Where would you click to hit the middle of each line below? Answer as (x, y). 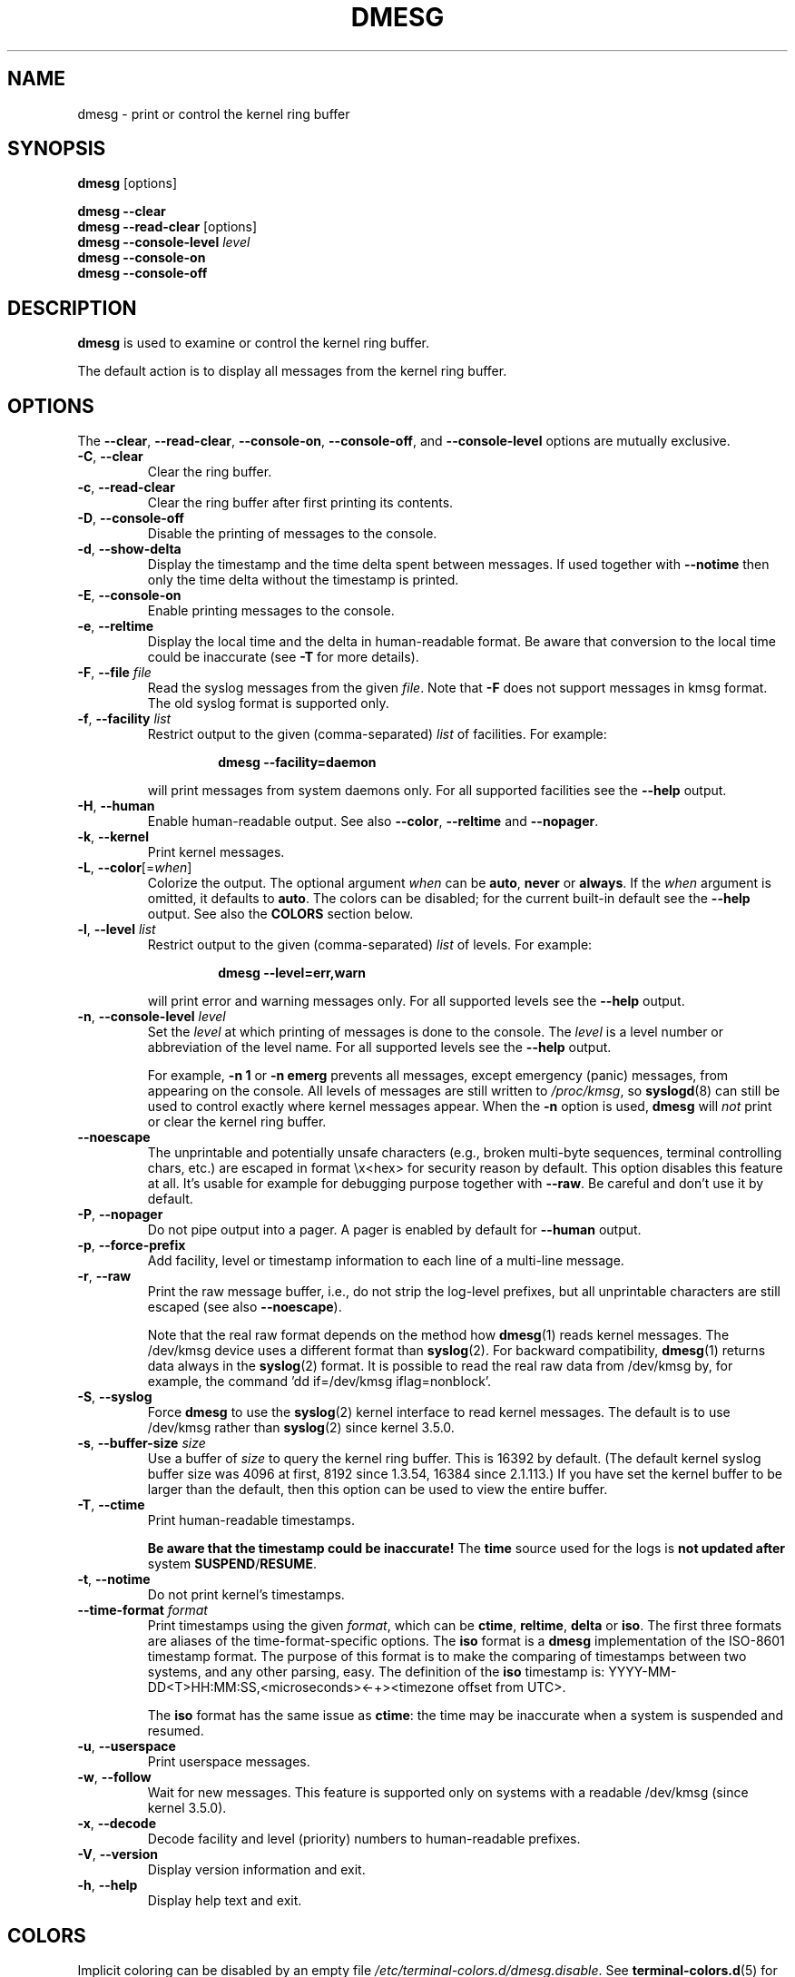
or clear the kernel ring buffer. (237, 1122)
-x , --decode (117, 1824)
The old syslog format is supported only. (268, 703)
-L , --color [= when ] (135, 868)
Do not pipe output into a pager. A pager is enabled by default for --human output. (394, 1230)
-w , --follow (114, 1777)
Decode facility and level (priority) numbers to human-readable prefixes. (364, 1839)
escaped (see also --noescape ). (245, 1307)
